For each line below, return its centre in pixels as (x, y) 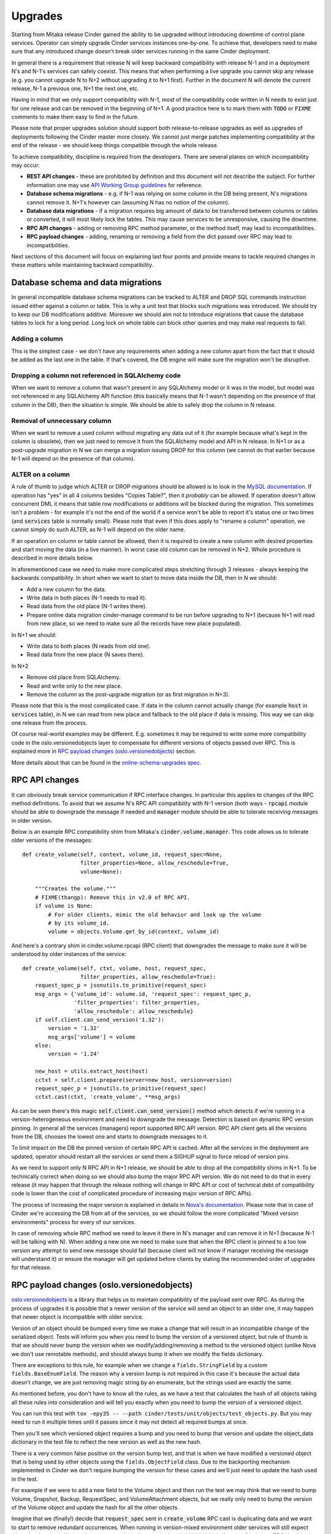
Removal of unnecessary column (61, 420)
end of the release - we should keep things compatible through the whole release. (115, 145)
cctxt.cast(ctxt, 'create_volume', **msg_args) (108, 1097)
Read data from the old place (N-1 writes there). (87, 606)
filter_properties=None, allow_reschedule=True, (154, 863)
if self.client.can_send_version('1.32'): (100, 1019)
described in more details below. (52, 558)
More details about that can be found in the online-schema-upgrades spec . (106, 762)
